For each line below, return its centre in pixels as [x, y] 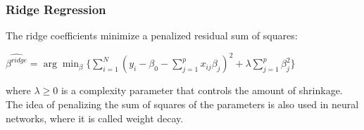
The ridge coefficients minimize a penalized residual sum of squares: [152, 35]
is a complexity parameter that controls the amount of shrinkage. [202, 90]
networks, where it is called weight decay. [95, 118]
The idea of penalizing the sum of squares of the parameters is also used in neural [182, 104]
